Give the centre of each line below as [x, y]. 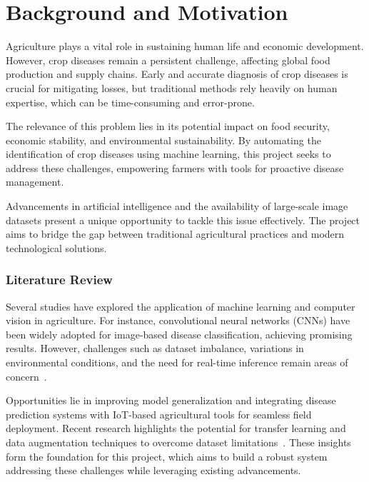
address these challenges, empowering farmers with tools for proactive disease [175, 167]
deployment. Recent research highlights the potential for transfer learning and [176, 428]
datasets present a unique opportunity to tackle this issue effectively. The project [183, 220]
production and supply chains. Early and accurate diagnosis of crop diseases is [177, 74]
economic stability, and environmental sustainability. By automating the [163, 140]
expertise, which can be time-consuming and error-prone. [130, 102]
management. [35, 182]
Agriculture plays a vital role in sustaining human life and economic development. [185, 46]
